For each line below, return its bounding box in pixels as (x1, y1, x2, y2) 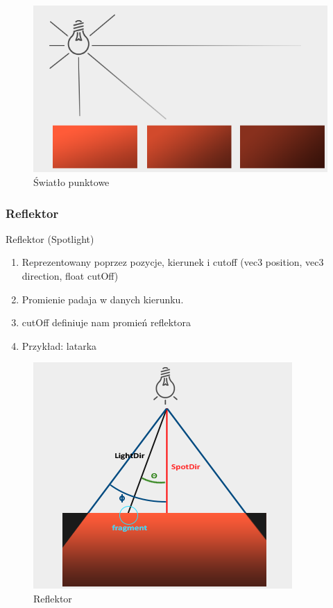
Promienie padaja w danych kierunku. (22, 292, 184, 306)
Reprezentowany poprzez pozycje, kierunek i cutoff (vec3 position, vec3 (22, 255, 324, 269)
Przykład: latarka (22, 338, 97, 353)
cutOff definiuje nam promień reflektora (22, 315, 191, 330)
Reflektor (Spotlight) (6, 231, 94, 246)
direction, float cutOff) (22, 269, 119, 283)
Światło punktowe (33, 175, 110, 189)
